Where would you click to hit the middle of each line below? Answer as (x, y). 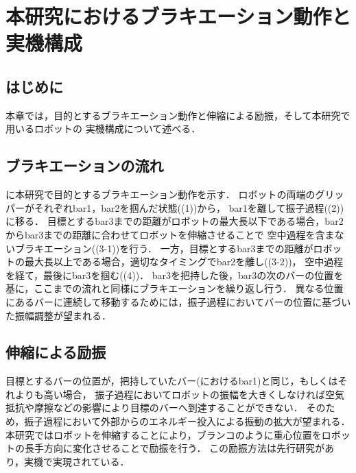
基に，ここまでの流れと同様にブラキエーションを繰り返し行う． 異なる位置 (175, 288)
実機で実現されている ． (77, 461)
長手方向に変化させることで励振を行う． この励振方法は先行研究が (175, 448)
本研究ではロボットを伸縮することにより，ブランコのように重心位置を (164, 434)
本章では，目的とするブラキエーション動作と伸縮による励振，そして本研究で (178, 115)
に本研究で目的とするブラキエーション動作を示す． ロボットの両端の (161, 194)
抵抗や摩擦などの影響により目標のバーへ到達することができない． (154, 408)
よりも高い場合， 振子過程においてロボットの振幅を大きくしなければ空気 (179, 394)
